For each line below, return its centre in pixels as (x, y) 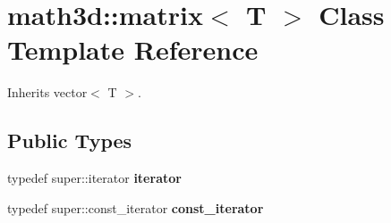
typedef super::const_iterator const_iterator (136, 207)
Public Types (70, 140)
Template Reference (133, 50)
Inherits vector (47, 92)
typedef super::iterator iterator (94, 178)
